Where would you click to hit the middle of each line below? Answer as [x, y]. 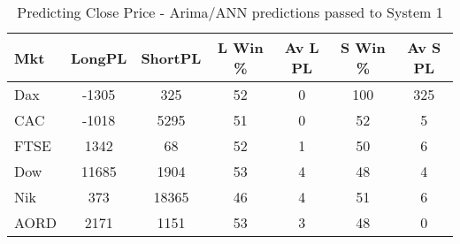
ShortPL [171, 57]
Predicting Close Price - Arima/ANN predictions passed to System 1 [230, 12]
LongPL [99, 57]
